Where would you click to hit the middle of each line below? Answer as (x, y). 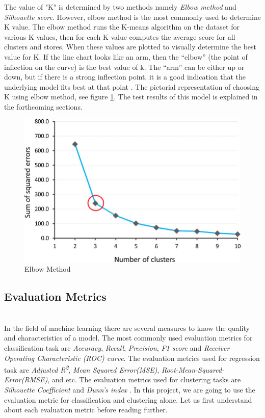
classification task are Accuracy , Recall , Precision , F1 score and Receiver (117, 348)
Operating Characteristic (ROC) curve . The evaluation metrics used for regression (132, 358)
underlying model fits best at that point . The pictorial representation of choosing (132, 86)
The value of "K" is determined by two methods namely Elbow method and (120, 7)
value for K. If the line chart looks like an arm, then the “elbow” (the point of (126, 56)
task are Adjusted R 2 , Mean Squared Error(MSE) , (82, 369)
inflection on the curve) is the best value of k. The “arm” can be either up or (124, 67)
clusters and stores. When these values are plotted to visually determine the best (130, 47)
